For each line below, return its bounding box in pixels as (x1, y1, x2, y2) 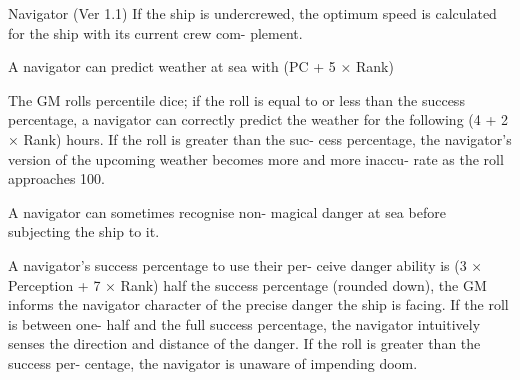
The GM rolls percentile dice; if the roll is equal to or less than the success (8, 89, 465, 110)
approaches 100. (8, 168, 105, 189)
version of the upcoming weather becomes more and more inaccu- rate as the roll (8, 148, 504, 169)
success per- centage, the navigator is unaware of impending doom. (8, 352, 418, 373)
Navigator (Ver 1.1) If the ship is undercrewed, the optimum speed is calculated (8, 3, 497, 23)
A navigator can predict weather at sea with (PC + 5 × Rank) (8, 56, 394, 77)
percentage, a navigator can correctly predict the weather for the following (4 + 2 (8, 109, 508, 130)
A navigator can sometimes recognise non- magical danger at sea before (8, 201, 446, 222)
